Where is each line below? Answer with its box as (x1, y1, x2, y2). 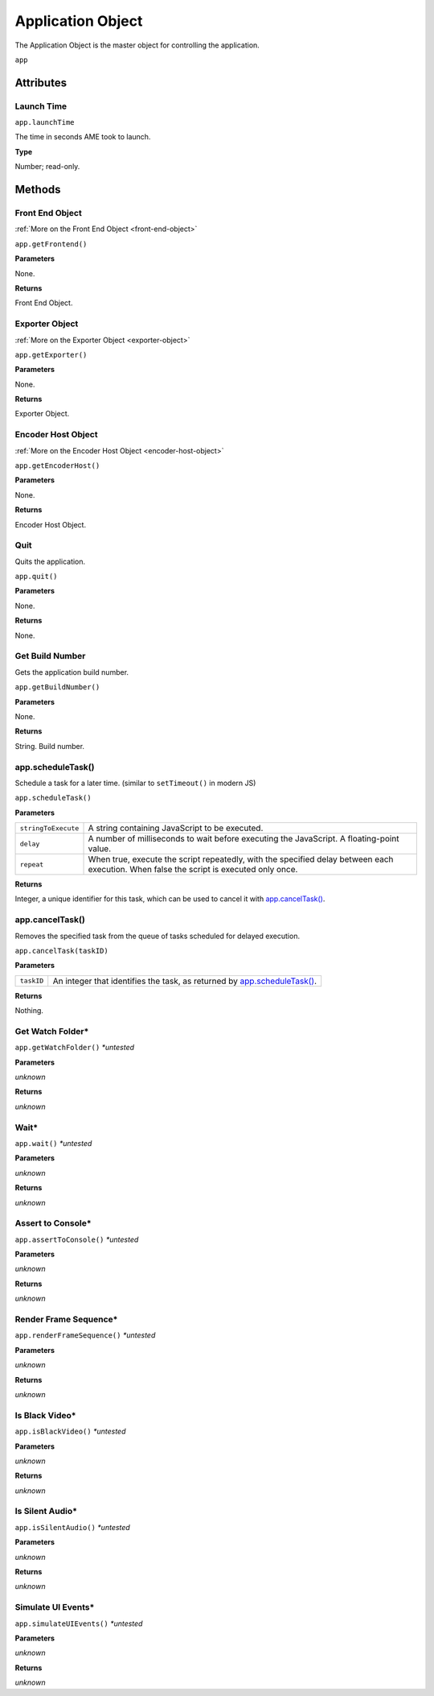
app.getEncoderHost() (14, 461, 100, 470)
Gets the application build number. (14, 667, 129, 676)
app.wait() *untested (14, 1139, 92, 1148)
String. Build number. (14, 741, 84, 751)
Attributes (14, 76, 68, 89)
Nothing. (14, 1006, 44, 1016)
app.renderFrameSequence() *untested (14, 1330, 156, 1340)
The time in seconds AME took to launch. (14, 132, 151, 142)
